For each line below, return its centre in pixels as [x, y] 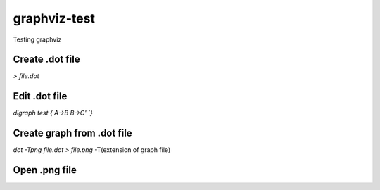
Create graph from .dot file [73, 133]
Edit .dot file [40, 96]
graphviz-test [54, 18]
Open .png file [45, 170]
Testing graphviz [37, 39]
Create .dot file [46, 59]
